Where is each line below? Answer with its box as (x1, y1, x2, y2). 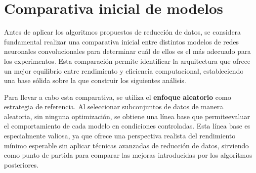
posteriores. (4, 159, 39, 170)
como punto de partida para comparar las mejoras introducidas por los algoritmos (4, 150, 252, 160)
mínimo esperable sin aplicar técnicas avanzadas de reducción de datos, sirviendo (4, 140, 249, 150)
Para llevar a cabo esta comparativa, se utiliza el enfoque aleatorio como (4, 91, 231, 102)
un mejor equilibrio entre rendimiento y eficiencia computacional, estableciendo (4, 65, 244, 76)
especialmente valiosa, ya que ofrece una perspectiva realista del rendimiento (4, 130, 236, 141)
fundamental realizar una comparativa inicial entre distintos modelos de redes (4, 36, 239, 46)
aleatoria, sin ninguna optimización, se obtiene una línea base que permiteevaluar (4, 111, 250, 121)
